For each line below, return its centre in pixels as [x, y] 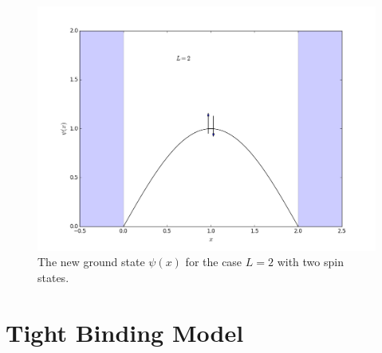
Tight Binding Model [125, 332]
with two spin [310, 262]
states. [53, 277]
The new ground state [91, 262]
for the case [214, 262]
